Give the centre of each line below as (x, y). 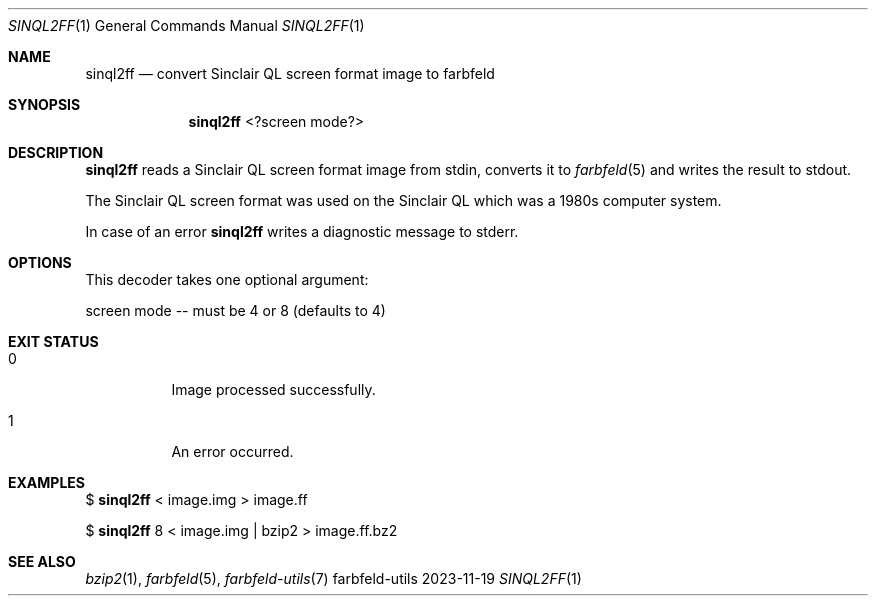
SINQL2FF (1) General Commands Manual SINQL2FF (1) (186, 25)
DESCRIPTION (56, 152)
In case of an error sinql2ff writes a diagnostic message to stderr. (302, 231)
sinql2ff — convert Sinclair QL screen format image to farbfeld (290, 73)
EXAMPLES (46, 482)
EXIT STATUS (53, 341)
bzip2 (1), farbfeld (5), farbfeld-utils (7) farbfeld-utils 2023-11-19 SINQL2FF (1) (333, 578)
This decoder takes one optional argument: (227, 279)
